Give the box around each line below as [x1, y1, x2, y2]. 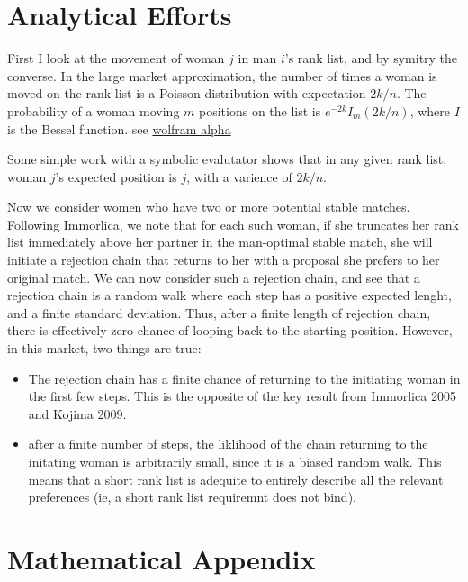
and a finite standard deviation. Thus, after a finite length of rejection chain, [7, 303, 431, 322]
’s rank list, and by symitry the [284, 49, 458, 68]
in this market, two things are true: [7, 339, 202, 358]
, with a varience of [186, 167, 292, 186]
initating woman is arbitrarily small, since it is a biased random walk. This [28, 452, 442, 470]
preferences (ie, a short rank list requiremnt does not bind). [28, 487, 356, 506]
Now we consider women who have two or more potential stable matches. [7, 197, 410, 216]
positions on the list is [199, 101, 321, 120]
